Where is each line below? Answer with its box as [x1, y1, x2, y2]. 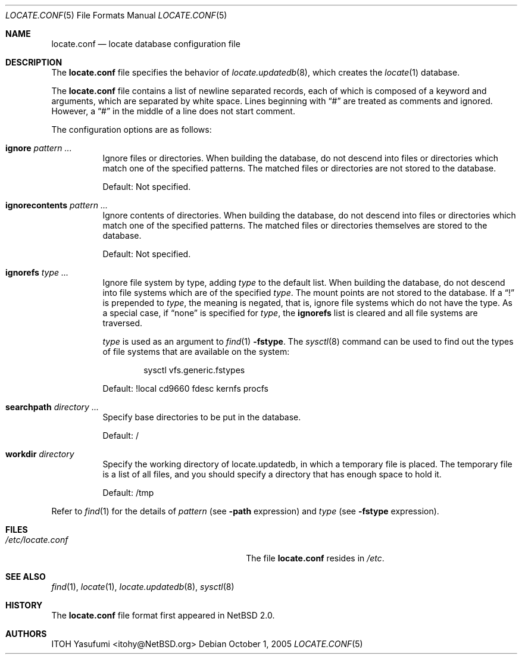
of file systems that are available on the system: [102, 346, 290, 357]
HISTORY [5, 600, 43, 610]
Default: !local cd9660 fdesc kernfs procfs [102, 383, 269, 393]
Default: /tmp [102, 488, 154, 498]
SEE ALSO [5, 571, 46, 582]
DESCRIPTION [5, 57, 62, 67]
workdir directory [5, 449, 74, 459]
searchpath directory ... [5, 402, 99, 412]
